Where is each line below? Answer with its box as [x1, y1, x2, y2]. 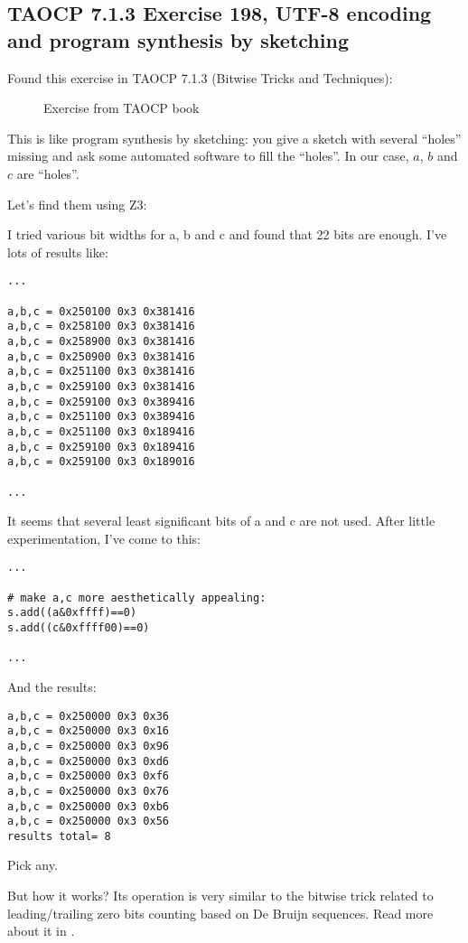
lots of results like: [7, 242, 108, 261]
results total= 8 [7, 829, 111, 843]
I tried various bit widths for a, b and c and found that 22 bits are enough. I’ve [7, 225, 447, 244]
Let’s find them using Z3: [7, 194, 147, 213]
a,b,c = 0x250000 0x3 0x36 [7, 709, 169, 723]
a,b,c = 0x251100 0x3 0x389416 [7, 410, 195, 424]
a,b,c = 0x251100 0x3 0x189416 [7, 425, 195, 438]
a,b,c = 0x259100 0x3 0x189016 [7, 455, 195, 469]
